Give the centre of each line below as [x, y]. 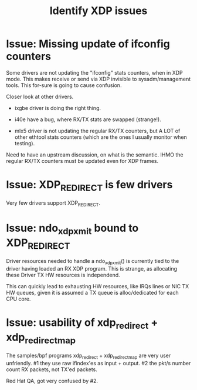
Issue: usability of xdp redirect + [82, 324]
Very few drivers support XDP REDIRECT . [53, 204]
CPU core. [18, 299]
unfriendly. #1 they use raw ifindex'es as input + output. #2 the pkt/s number [98, 364]
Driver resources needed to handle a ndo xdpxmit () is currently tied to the [93, 262]
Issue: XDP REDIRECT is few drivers [89, 186]
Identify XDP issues [98, 11]
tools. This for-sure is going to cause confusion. [64, 85]
